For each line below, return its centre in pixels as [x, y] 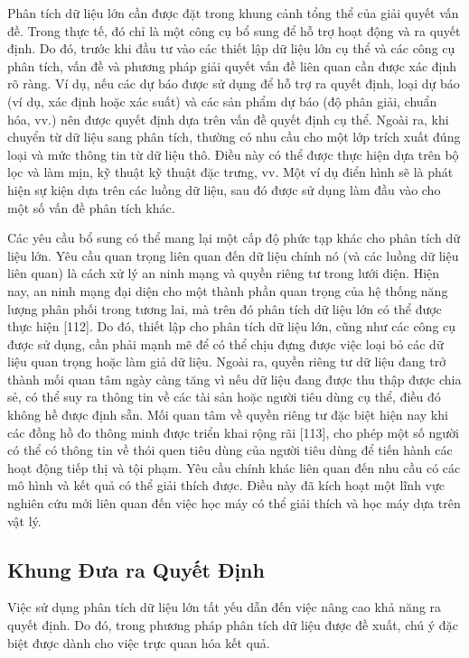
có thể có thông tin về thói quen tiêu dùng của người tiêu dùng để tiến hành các [230, 450]
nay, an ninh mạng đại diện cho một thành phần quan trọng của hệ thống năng [228, 290]
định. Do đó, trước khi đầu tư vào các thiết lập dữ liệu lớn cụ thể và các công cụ [231, 48]
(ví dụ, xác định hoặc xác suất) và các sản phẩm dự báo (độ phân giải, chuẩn [222, 101]
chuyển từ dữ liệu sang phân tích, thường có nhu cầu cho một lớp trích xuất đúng [234, 137]
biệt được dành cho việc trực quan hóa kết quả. [139, 642]
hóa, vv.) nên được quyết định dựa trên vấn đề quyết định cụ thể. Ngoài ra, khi [228, 119]
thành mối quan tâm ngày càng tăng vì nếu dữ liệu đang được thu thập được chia [234, 379]
